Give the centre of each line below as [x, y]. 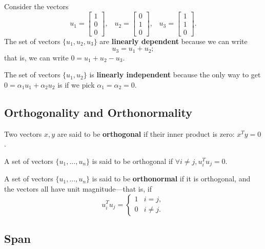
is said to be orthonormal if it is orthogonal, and [171, 179]
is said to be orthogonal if [132, 161]
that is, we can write [36, 57]
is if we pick [76, 84]
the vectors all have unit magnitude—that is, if [78, 188]
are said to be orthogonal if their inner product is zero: [146, 133]
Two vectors [23, 133]
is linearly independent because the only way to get [175, 75]
